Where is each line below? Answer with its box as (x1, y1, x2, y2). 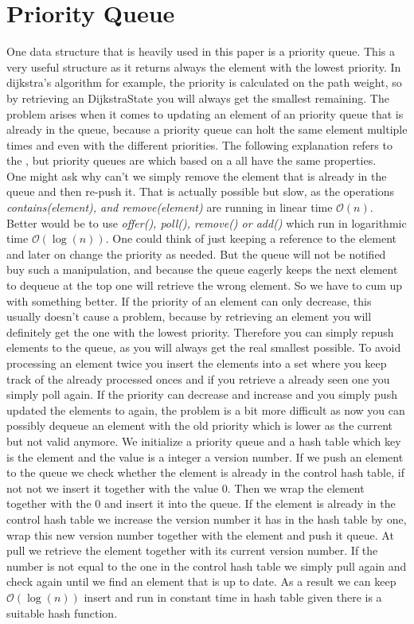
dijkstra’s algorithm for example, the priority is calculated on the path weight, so (6, 74, 402, 91)
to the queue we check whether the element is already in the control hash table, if (6, 464, 404, 481)
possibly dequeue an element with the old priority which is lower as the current (6, 417, 393, 434)
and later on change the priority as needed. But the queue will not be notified (6, 245, 386, 262)
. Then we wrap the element (227, 479, 365, 496)
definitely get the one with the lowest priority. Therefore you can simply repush (6, 323, 394, 340)
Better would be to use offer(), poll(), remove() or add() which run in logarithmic (6, 214, 407, 231)
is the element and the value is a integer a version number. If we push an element (6, 448, 404, 465)
